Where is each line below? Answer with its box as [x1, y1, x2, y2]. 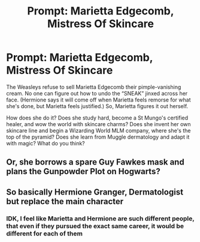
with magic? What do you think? [6, 139, 85, 147]
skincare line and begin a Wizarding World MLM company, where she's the [6, 127, 191, 134]
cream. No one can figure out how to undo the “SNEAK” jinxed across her [6, 89, 188, 97]
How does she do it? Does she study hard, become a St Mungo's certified [6, 114, 189, 121]
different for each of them [6, 229, 83, 238]
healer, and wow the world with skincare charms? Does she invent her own [6, 120, 191, 127]
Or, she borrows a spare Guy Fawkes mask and [6, 157, 184, 168]
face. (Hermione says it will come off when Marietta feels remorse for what [6, 96, 191, 103]
